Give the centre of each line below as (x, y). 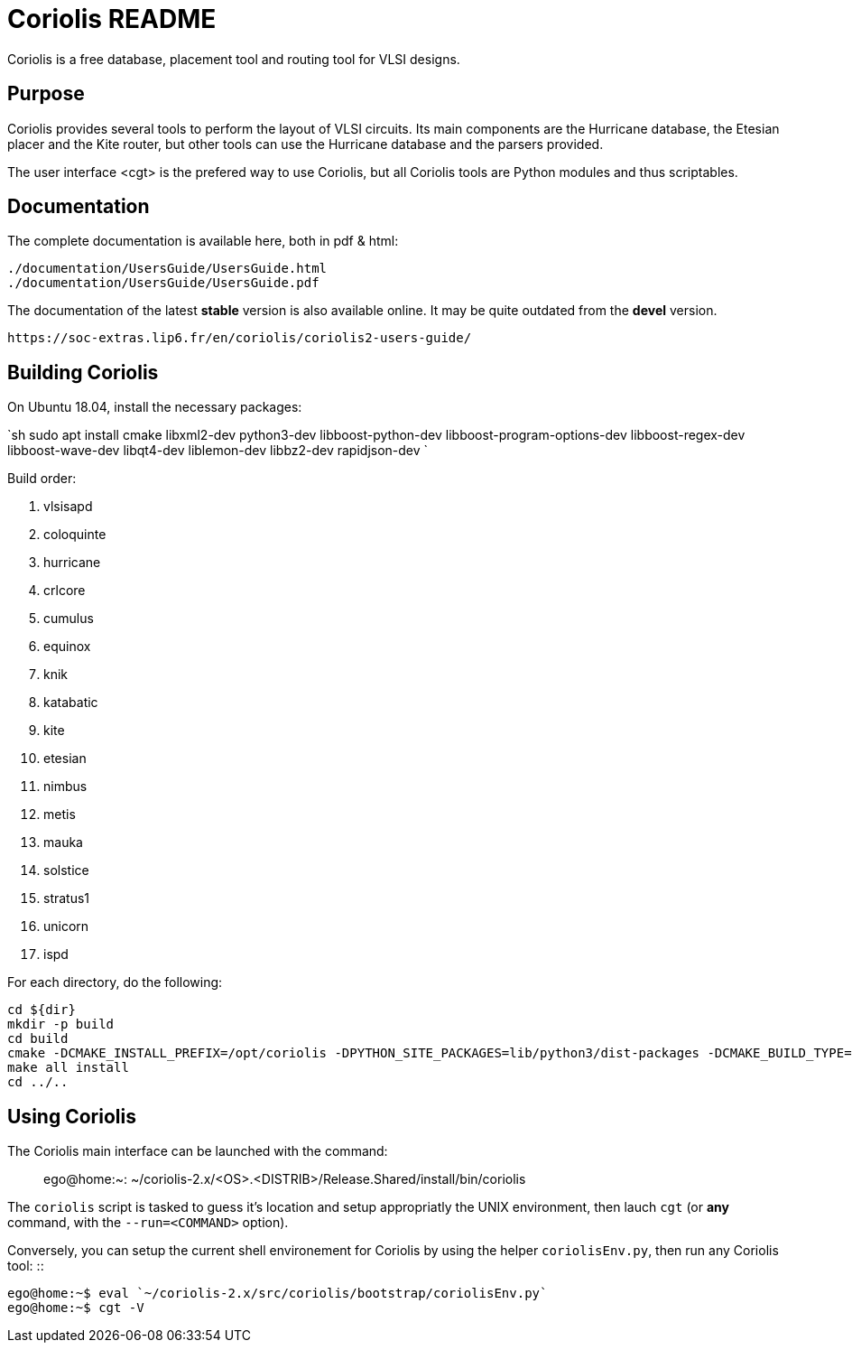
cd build (38, 1039)
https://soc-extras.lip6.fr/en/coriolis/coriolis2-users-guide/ (240, 338)
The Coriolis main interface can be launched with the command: (198, 1151)
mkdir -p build (61, 1024)
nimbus (65, 787)
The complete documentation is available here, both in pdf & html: (203, 241)
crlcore (65, 591)
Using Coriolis (72, 1116)
